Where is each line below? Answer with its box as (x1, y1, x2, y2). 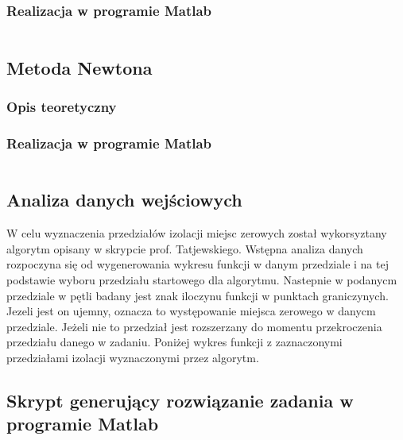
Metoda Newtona (6, 55, 153, 79)
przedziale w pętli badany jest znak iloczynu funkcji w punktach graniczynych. (6, 287, 389, 303)
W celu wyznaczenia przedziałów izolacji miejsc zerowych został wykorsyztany (6, 225, 387, 241)
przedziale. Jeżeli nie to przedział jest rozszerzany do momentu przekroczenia (6, 318, 382, 334)
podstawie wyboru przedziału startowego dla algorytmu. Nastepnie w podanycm (6, 272, 397, 288)
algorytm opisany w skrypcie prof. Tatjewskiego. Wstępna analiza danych (6, 240, 363, 257)
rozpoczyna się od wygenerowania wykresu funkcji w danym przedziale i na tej (6, 256, 389, 272)
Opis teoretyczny (6, 96, 117, 116)
